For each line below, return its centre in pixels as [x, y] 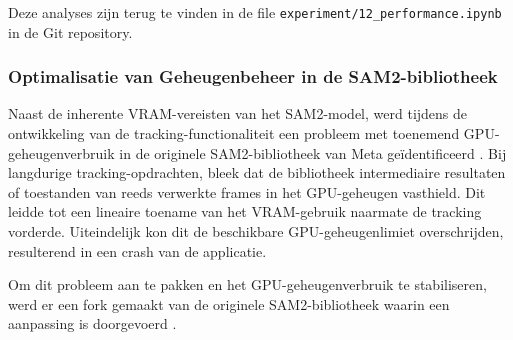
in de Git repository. [70, 31]
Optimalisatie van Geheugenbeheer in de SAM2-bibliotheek [253, 76]
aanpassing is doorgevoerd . [92, 323]
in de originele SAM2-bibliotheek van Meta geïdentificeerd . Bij [313, 152]
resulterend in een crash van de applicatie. [137, 250]
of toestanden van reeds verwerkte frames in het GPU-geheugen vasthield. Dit [247, 191]
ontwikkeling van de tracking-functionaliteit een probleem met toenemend [234, 133]
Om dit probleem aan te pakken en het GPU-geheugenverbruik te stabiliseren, [247, 284]
